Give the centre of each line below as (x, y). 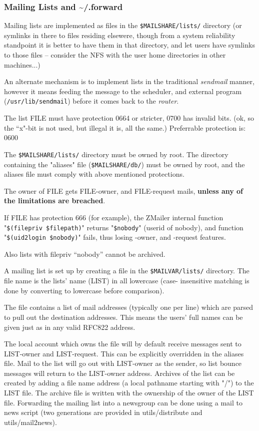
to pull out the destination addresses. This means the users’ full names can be (123, 317)
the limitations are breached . (55, 200)
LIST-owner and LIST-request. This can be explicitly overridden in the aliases (124, 353)
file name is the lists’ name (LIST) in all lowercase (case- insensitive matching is (127, 281)
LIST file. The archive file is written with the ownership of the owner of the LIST (129, 393)
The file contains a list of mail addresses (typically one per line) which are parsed (128, 307)
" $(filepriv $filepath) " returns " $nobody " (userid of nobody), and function (124, 227)
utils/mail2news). (30, 422)
